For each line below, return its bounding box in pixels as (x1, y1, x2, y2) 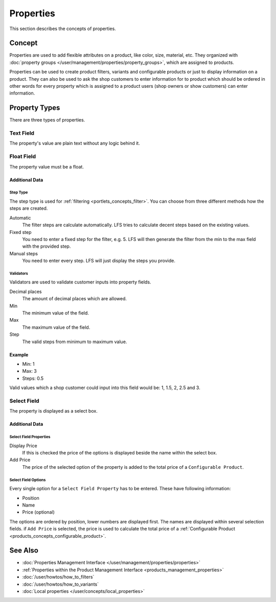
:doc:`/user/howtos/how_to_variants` (22, 581, 99, 587)
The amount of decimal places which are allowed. (22, 296, 127, 302)
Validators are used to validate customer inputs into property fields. (9, 279, 151, 285)
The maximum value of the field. (22, 324, 90, 330)
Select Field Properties (9, 435, 51, 440)
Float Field (9, 153, 36, 160)
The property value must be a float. (9, 163, 84, 170)
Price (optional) (22, 509, 55, 515)
